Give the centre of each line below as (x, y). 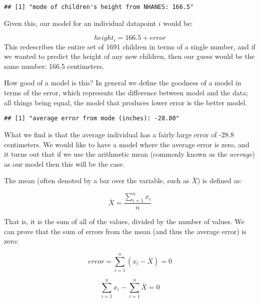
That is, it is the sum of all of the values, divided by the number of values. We (124, 221)
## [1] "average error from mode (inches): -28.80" (92, 119)
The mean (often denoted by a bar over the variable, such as (97, 180)
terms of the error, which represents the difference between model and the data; (126, 93)
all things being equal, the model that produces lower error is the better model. (126, 102)
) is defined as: (219, 180)
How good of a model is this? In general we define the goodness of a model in (123, 83)
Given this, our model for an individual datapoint (80, 23)
